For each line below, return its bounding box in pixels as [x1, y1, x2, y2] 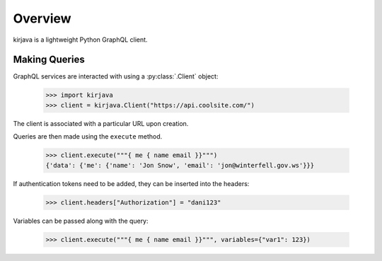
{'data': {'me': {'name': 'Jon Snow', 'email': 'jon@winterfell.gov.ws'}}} [45, 161, 315, 169]
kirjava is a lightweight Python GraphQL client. [13, 35, 148, 44]
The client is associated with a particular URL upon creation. [13, 119, 189, 127]
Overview [13, 11, 71, 26]
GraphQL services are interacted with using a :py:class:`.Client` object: [13, 72, 219, 81]
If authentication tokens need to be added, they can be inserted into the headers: [13, 179, 250, 187]
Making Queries [13, 54, 85, 66]
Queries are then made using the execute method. [13, 132, 163, 141]
